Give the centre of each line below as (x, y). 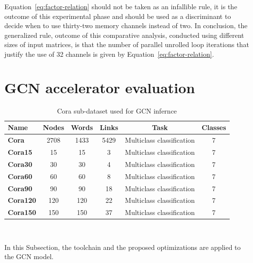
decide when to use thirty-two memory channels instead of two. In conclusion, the (126, 25)
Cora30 (20, 164)
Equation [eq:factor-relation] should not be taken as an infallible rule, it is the (121, 6)
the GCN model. (29, 256)
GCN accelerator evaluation (100, 87)
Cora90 (20, 188)
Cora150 (22, 212)
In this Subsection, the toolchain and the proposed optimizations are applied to (123, 247)
